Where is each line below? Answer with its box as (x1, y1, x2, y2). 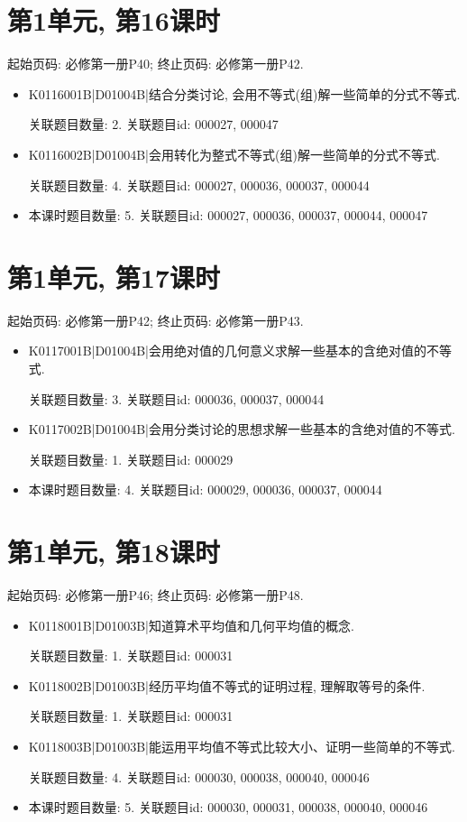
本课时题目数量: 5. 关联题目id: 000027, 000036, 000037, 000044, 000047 (28, 206, 428, 225)
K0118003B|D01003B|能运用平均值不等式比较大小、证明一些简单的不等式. (28, 737, 455, 756)
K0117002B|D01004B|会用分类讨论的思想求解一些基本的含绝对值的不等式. (28, 420, 455, 439)
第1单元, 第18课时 (7, 533, 220, 570)
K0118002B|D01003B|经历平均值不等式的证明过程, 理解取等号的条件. (28, 676, 426, 695)
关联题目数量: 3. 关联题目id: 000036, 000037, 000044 (28, 389, 325, 408)
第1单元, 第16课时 (7, 2, 220, 39)
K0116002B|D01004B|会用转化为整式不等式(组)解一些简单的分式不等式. (28, 144, 440, 163)
